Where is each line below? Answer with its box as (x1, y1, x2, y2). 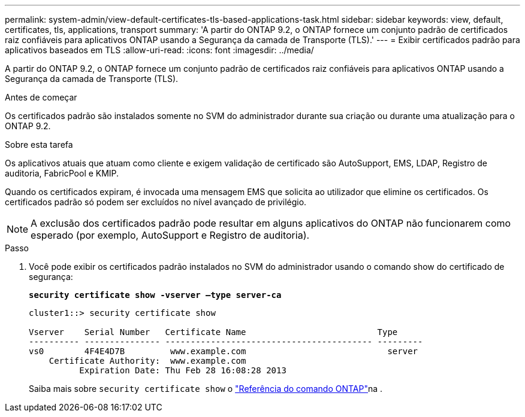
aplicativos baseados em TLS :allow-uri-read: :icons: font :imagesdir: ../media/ (5, 45, 314, 55)
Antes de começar (5, 92, 77, 102)
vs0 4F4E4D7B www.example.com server (29, 346, 418, 356)
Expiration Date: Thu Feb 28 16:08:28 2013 (79, 366, 286, 375)
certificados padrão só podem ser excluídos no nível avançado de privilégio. (5, 197, 307, 207)
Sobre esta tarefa (5, 139, 73, 150)
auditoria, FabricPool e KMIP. (5, 168, 119, 178)
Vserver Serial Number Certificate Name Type (29, 327, 398, 337)
